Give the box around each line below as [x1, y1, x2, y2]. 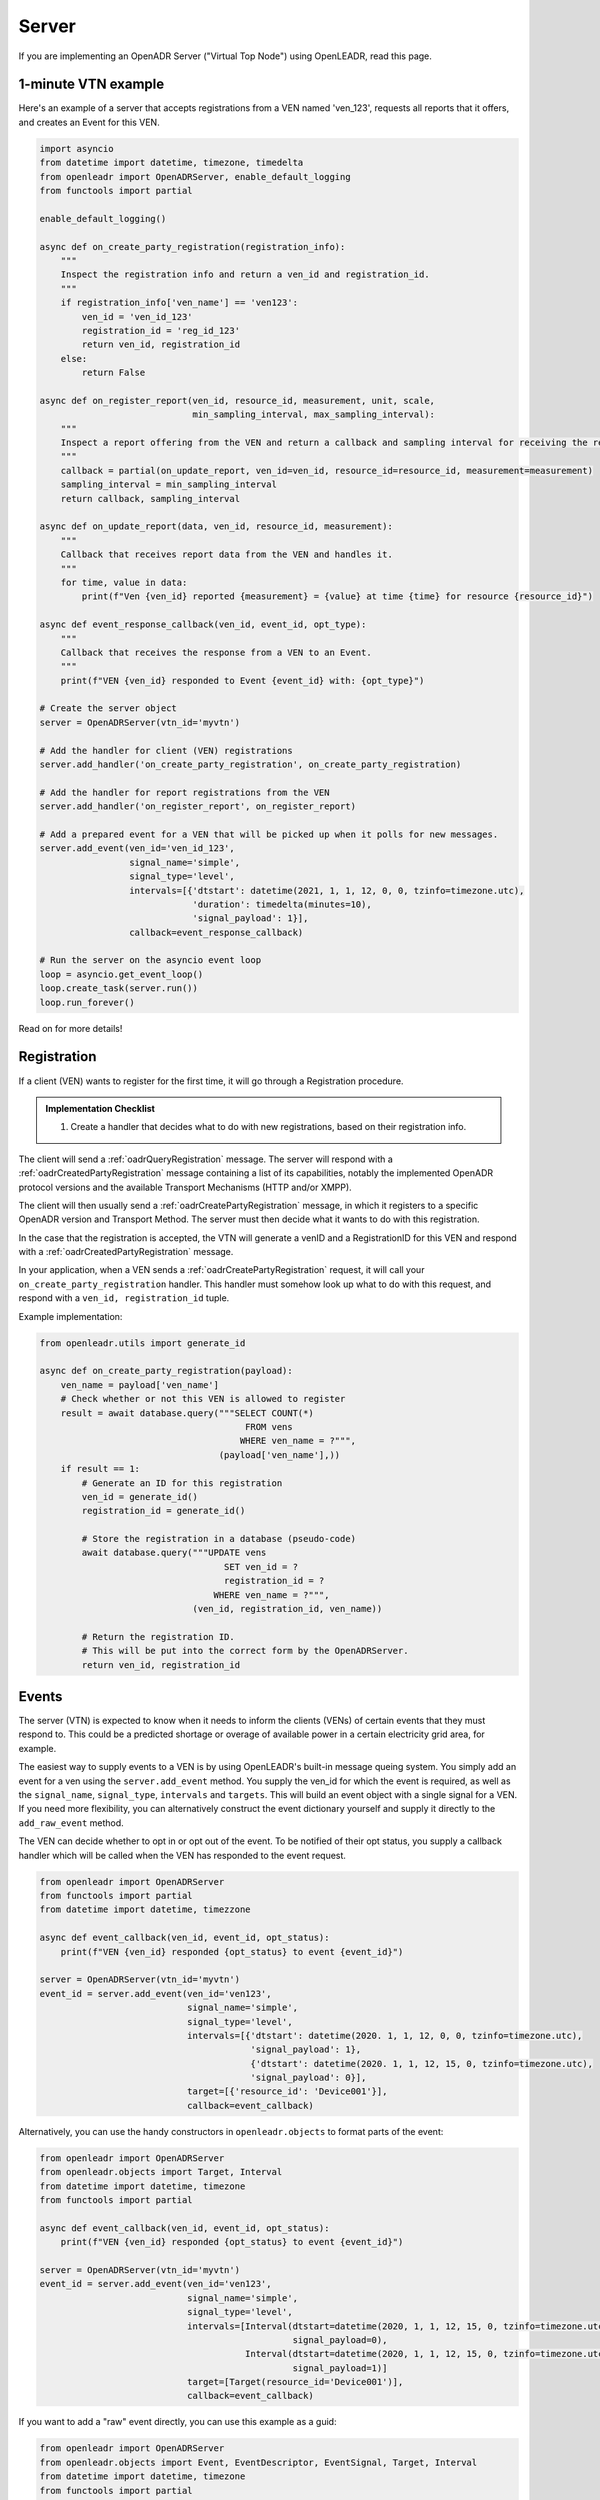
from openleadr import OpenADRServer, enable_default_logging [39, 171, 351, 182]
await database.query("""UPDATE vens [81, 1547, 267, 1559]
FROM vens [245, 1421, 294, 1432]
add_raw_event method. [18, 1816, 124, 1829]
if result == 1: [60, 1463, 140, 1475]
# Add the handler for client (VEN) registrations [39, 745, 294, 756]
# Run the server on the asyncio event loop [39, 955, 262, 966]
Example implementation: [18, 1310, 123, 1322]
